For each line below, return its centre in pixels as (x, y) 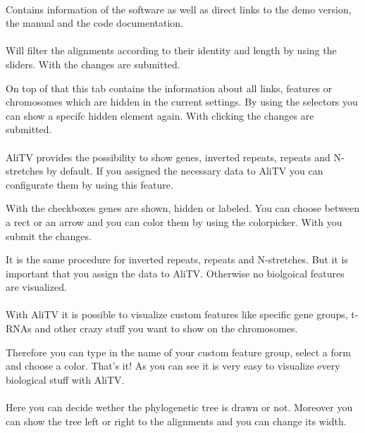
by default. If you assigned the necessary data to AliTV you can (185, 171)
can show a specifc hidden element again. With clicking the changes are (160, 115)
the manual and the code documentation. (95, 23)
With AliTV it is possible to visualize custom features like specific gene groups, (177, 314)
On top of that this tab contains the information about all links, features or (169, 88)
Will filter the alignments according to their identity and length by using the (171, 50)
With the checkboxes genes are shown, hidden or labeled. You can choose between (183, 208)
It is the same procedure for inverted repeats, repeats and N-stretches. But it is (177, 259)
